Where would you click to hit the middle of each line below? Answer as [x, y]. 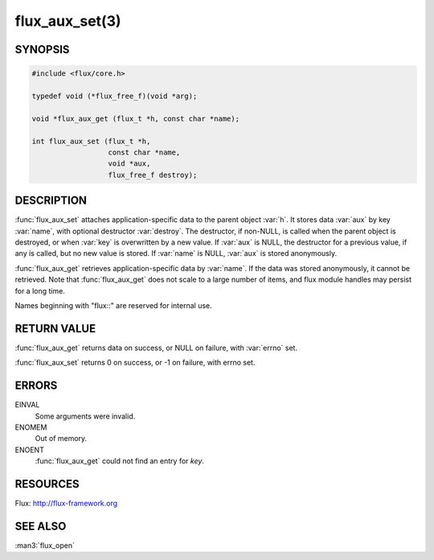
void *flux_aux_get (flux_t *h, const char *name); [136, 118]
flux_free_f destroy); [153, 175]
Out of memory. [61, 439]
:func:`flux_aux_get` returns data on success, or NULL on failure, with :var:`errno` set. [156, 348]
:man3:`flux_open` [45, 545]
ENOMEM [31, 427]
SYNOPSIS [42, 49]
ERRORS [36, 386]
